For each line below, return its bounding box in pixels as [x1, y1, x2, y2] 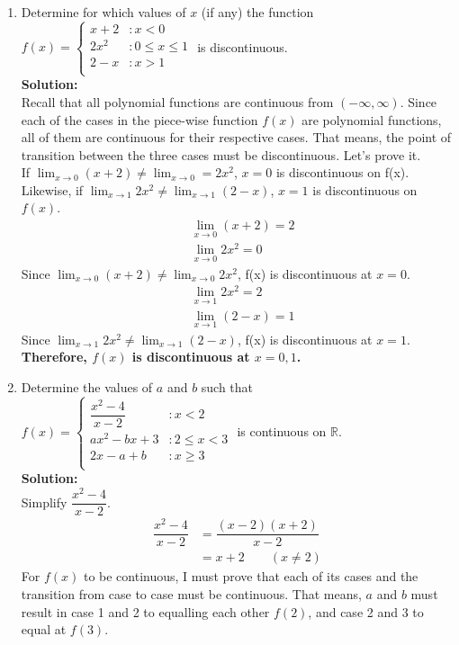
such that [201, 378, 254, 396]
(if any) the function [201, 3, 314, 21]
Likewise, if [21, 180, 84, 199]
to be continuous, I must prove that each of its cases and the [83, 567, 418, 586]
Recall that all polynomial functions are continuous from [21, 92, 334, 111]
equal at [21, 620, 67, 639]
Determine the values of [21, 378, 153, 396]
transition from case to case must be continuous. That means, [21, 584, 362, 603]
